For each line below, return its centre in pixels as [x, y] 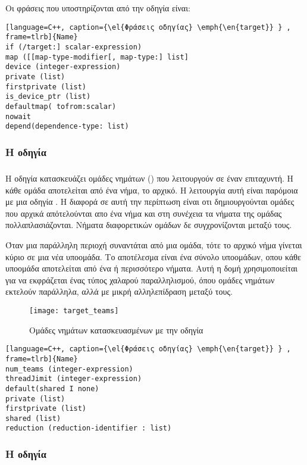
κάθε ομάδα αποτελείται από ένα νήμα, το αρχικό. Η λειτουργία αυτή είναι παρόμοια [152, 190]
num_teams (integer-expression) [69, 369]
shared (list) [33, 418]
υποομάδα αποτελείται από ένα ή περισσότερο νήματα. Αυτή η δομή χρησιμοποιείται [152, 268]
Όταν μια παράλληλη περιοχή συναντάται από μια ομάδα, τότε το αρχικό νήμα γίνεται [154, 245]
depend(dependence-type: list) [67, 127]
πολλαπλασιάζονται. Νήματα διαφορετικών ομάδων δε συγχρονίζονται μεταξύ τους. [149, 225]
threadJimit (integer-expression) [74, 379]
